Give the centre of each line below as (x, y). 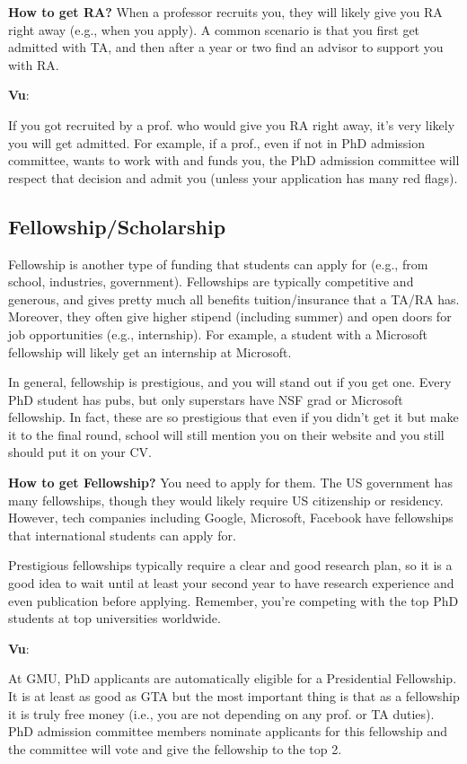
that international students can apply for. (122, 535)
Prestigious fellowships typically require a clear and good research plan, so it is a (230, 565)
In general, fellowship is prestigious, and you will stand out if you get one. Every (230, 382)
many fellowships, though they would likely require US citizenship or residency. (226, 500)
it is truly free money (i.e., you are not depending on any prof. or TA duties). (221, 713)
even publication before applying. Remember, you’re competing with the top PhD (233, 600)
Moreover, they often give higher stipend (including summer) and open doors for (230, 316)
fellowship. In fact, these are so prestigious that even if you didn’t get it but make (233, 417)
